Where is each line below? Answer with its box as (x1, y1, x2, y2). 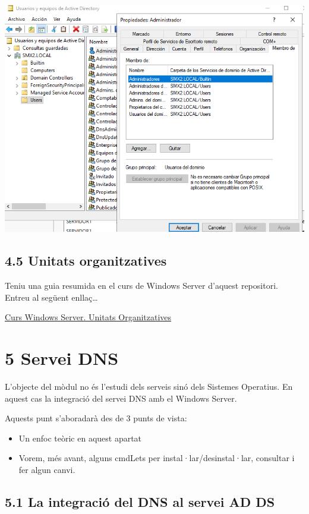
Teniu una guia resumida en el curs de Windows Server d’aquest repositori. (5, 279, 278, 292)
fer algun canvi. (18, 463, 75, 476)
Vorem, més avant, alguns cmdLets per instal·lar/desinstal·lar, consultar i (18, 452, 295, 464)
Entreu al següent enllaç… (5, 291, 98, 303)
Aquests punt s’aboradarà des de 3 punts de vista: (5, 412, 187, 424)
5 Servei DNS (5, 346, 119, 370)
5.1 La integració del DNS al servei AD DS (5, 493, 275, 510)
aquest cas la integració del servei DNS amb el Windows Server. (5, 392, 237, 404)
